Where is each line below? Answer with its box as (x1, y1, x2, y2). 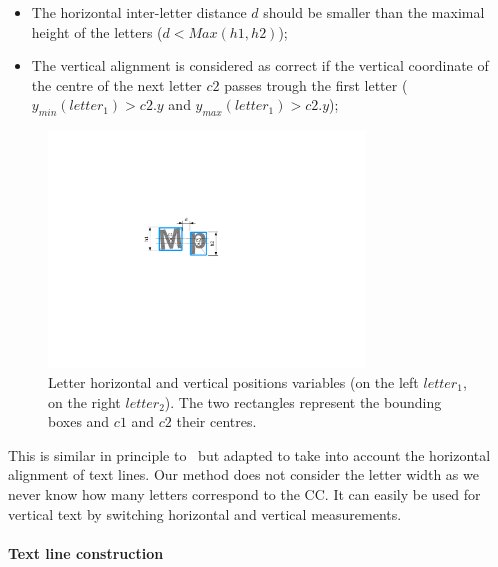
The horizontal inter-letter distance (31, 2, 247, 22)
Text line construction (8, 542, 164, 563)
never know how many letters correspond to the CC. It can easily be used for (8, 483, 481, 504)
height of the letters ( (31, 21, 163, 42)
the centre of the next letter (31, 74, 202, 95)
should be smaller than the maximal (263, 2, 485, 22)
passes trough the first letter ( (224, 74, 408, 95)
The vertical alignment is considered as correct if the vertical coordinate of (31, 55, 489, 76)
